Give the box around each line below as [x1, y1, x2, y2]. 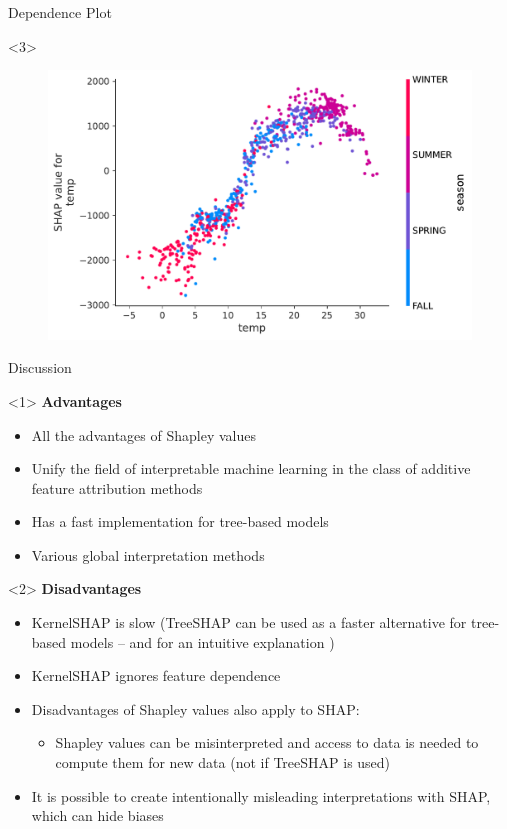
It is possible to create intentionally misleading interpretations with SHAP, [31, 785, 491, 806]
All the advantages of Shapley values [31, 424, 256, 445]
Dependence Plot [8, 2, 112, 22]
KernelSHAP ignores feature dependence [31, 665, 281, 686]
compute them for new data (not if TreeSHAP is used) [55, 752, 391, 773]
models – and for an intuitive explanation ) [70, 631, 335, 652]
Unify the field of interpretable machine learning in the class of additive [31, 458, 471, 479]
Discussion [8, 357, 72, 378]
